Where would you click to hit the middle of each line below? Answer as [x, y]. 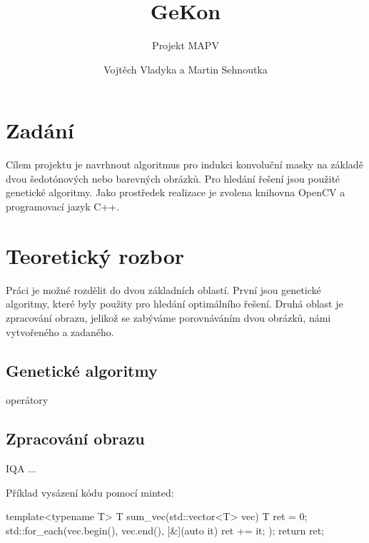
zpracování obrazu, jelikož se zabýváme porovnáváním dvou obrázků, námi [168, 317]
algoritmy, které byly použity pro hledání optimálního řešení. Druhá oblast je [175, 304]
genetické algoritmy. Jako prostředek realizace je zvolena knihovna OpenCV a [176, 192]
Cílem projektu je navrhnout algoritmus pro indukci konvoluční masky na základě [184, 164]
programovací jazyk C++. [63, 207]
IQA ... [21, 468]
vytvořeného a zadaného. [60, 331]
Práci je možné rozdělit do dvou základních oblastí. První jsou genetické [163, 289]
